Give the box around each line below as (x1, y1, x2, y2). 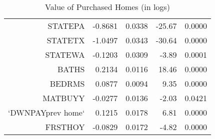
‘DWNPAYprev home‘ (8, 107, 85, 118)
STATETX (46, 34, 85, 46)
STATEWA (45, 49, 85, 60)
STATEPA (47, 20, 85, 31)
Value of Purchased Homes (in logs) (45, 1, 170, 12)
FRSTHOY (45, 121, 85, 133)
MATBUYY (42, 92, 85, 104)
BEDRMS (49, 78, 85, 89)
